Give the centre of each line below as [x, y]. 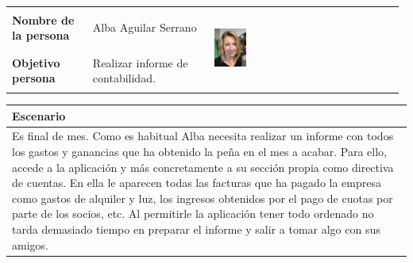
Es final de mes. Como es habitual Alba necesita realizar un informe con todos [203, 136]
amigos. [30, 244]
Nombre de [43, 19]
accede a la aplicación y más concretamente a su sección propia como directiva [203, 167]
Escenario [39, 115]
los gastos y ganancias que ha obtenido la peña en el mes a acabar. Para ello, [199, 152]
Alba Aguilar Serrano [145, 27]
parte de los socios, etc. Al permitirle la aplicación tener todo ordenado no [193, 213]
